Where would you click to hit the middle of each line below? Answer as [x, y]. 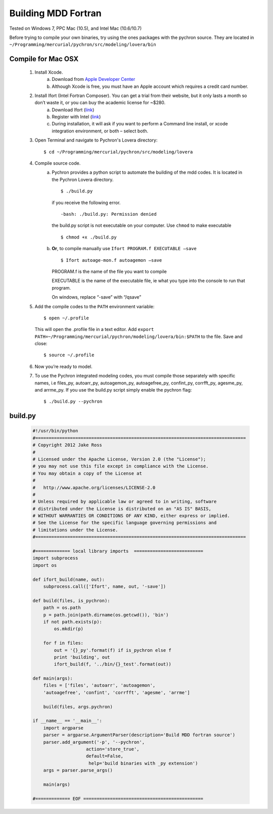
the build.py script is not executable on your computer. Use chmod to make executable [142, 225]
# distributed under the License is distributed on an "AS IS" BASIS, [122, 509]
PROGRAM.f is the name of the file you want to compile [109, 271]
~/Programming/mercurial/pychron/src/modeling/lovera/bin [83, 45]
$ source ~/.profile [69, 355]
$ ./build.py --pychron [73, 401]
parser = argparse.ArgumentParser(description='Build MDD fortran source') [139, 735]
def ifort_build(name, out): [69, 579]
